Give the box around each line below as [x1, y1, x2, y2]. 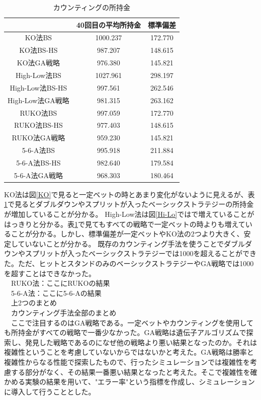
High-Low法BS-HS [10, 82, 67, 93]
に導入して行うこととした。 [4, 386, 96, 396]
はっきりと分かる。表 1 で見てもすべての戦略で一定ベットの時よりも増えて [4, 218, 245, 229]
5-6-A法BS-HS [16, 157, 61, 168]
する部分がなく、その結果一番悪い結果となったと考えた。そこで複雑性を [11, 366, 250, 377]
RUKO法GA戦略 [12, 132, 65, 143]
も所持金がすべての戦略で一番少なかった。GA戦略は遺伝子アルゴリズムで [4, 327, 246, 338]
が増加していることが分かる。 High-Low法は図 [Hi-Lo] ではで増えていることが [4, 209, 254, 219]
